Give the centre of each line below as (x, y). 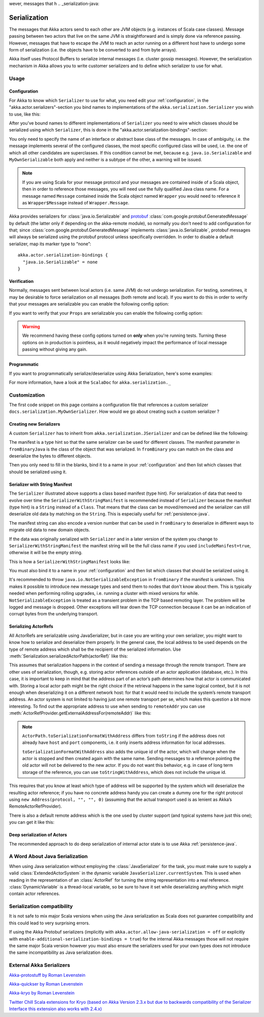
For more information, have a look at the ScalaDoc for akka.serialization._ (90, 382)
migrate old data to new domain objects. (50, 530)
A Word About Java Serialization (48, 857)
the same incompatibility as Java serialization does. (61, 953)
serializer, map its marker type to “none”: (50, 244)
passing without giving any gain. (55, 349)
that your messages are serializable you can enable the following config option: (89, 304)
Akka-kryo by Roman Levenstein (42, 993)
